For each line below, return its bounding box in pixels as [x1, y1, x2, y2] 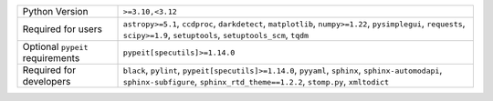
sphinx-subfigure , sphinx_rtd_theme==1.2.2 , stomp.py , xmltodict [122, 76, 390, 87]
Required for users [22, 23, 102, 35]
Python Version [22, 5, 89, 17]
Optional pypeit [22, 41, 89, 53]
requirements [22, 52, 80, 64]
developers [22, 76, 71, 87]
